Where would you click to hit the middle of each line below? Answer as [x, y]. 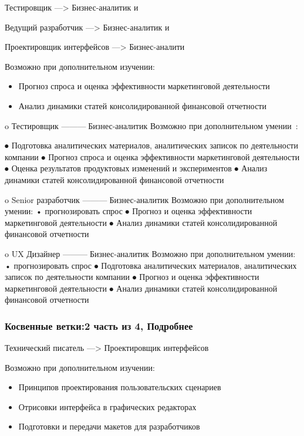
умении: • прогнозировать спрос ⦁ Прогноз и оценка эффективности [129, 211]
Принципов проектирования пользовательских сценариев [120, 387]
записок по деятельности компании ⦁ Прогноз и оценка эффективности [132, 277]
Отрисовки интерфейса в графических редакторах [107, 406]
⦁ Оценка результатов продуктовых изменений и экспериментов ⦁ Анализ [136, 168]
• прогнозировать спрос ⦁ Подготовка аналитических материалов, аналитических [151, 265]
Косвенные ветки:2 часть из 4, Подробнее [99, 325]
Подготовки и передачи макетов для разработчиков [109, 426]
